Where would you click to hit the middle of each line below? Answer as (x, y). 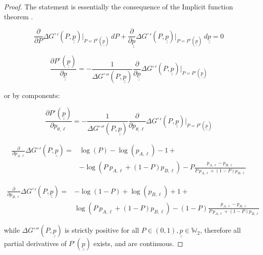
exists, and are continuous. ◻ (138, 243)
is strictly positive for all (102, 230)
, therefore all (220, 230)
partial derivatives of (35, 243)
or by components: (32, 95)
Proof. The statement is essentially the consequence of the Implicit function (119, 6)
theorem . (19, 16)
